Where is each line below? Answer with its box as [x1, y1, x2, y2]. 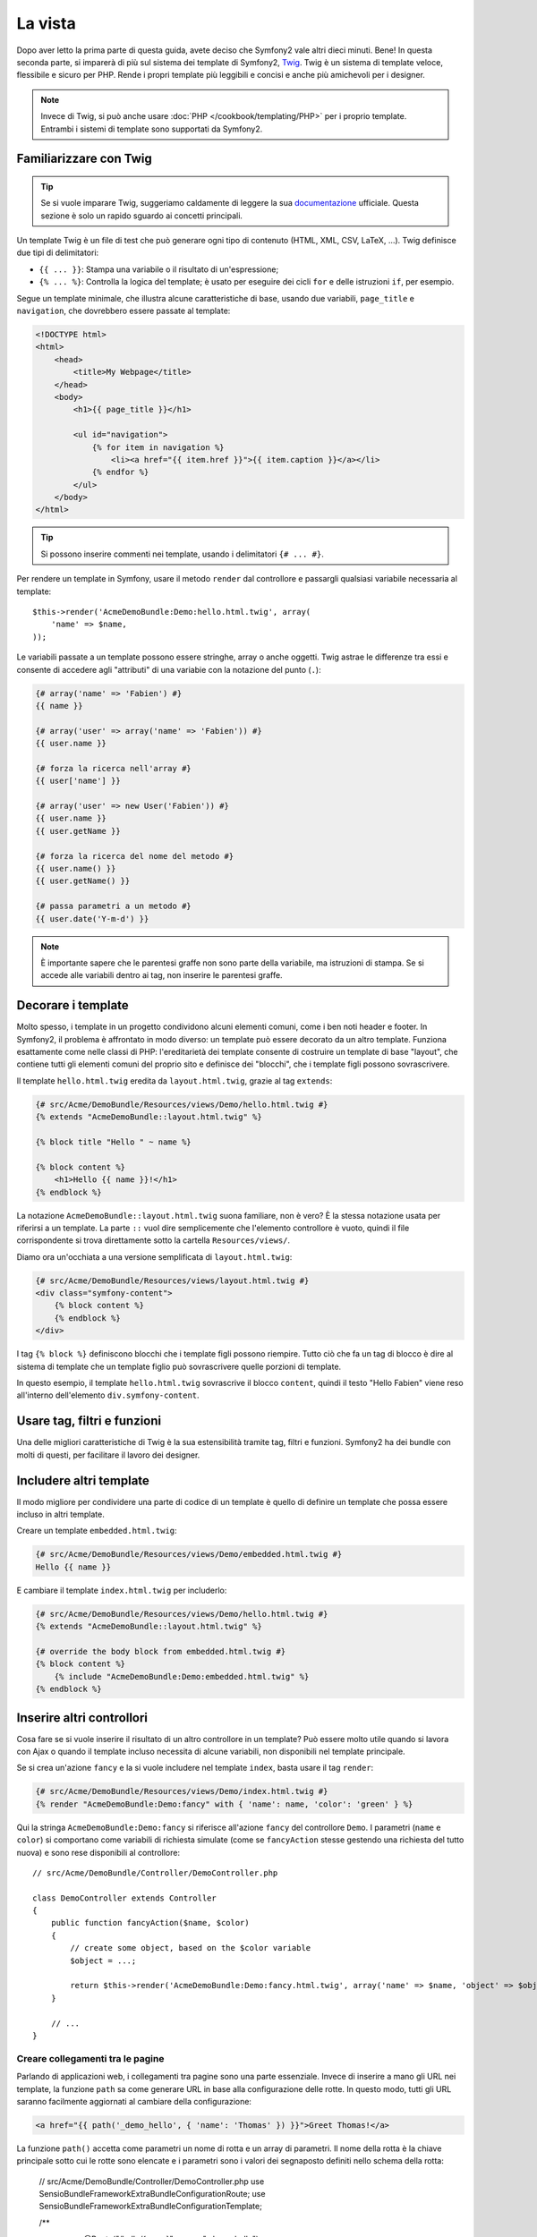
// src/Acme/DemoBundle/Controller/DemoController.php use [38, 2175, 265, 2187]
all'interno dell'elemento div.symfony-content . [16, 1390, 200, 1400]
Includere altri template [16, 1473, 149, 1488]
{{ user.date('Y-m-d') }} [35, 914, 149, 923]
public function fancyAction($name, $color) [50, 1918, 250, 1928]
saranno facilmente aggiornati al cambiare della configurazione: [16, 2096, 252, 2106]
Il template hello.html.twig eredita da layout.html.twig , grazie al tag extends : [16, 1075, 333, 1086]
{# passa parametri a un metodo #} [35, 901, 192, 912]
